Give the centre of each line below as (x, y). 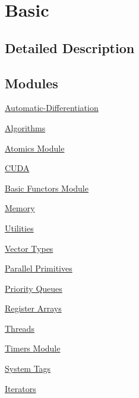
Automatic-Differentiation (52, 108)
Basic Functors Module (47, 188)
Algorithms (25, 127)
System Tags (28, 368)
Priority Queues (34, 288)
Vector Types (29, 248)
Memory (20, 208)
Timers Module (33, 348)
